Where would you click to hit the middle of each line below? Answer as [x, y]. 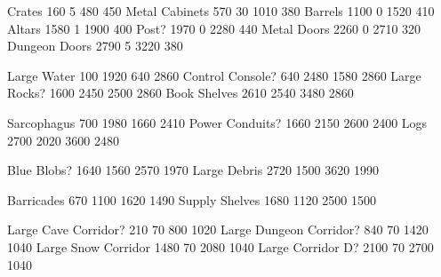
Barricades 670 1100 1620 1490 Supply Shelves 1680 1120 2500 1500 [192, 199]
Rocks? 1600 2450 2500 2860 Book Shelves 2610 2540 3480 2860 [180, 93]
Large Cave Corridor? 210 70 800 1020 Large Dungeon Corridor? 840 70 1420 [218, 230]
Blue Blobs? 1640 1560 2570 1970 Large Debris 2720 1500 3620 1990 [193, 170]
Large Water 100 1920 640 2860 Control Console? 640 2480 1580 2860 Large [214, 75]
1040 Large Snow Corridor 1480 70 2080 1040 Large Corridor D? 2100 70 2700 [220, 246]
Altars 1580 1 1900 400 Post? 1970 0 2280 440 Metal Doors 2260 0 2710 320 [214, 28]
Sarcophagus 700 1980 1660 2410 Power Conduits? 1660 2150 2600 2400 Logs [217, 122]
